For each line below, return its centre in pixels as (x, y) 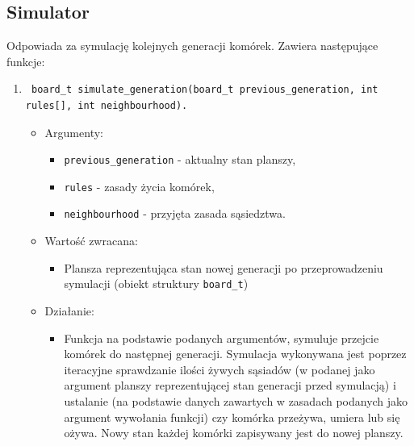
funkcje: (26, 61)
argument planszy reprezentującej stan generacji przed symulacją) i (230, 385)
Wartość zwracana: (91, 241)
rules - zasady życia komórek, (139, 186)
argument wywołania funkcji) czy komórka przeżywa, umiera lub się (232, 417)
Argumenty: (74, 132)
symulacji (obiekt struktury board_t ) (156, 283)
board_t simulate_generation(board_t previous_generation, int (205, 90)
